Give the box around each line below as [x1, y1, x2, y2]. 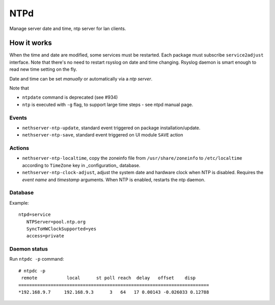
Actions [9, 145, 30, 152]
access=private [26, 233, 65, 239]
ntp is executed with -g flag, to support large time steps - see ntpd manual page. [22, 101, 194, 107]
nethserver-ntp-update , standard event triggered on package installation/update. [22, 125, 201, 131]
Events [9, 114, 28, 121]
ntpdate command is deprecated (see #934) [22, 94, 118, 100]
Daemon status [9, 245, 48, 253]
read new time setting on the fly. [9, 66, 77, 72]
